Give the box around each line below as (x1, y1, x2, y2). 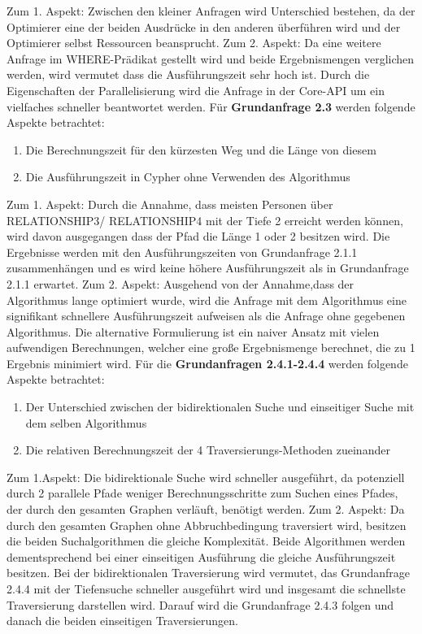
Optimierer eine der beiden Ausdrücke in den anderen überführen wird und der (7, 18, 401, 35)
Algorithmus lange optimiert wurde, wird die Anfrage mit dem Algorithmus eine (7, 291, 407, 308)
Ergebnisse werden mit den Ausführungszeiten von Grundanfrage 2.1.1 (7, 243, 358, 260)
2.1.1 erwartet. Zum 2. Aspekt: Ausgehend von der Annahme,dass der (7, 275, 355, 292)
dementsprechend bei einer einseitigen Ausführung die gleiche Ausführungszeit (7, 548, 396, 565)
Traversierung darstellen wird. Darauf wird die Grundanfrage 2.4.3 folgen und (7, 596, 394, 613)
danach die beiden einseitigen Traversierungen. (7, 612, 238, 629)
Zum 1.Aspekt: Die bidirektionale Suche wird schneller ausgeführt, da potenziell (7, 468, 405, 485)
